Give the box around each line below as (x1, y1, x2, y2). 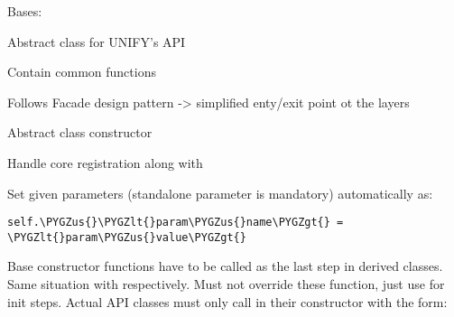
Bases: (7, 2, 42, 20)
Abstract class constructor (7, 123, 153, 142)
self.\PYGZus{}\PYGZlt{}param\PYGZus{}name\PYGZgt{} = (7, 216, 344, 229)
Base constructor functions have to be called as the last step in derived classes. (7, 256, 443, 275)
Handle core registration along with (7, 153, 203, 172)
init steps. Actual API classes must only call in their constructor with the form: (7, 292, 448, 311)
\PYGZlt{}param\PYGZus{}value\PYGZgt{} (7, 230, 246, 244)
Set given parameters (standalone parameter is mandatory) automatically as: (7, 183, 433, 202)
